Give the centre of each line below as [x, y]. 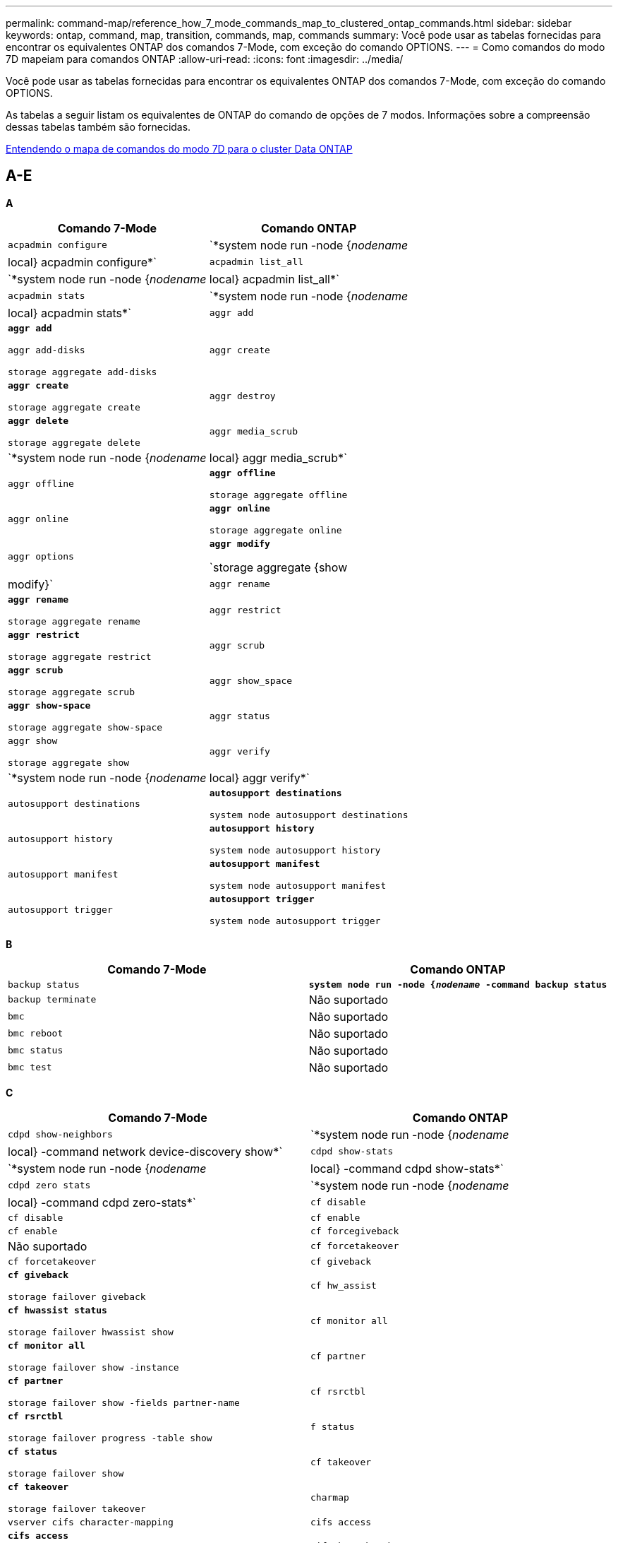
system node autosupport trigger [295, 921]
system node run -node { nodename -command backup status [458, 984]
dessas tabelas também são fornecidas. [98, 127]
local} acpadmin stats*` [70, 313]
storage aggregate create [74, 407]
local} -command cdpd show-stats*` [407, 1168]
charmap [330, 1498]
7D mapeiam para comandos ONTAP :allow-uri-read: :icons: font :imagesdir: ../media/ [205, 59]
